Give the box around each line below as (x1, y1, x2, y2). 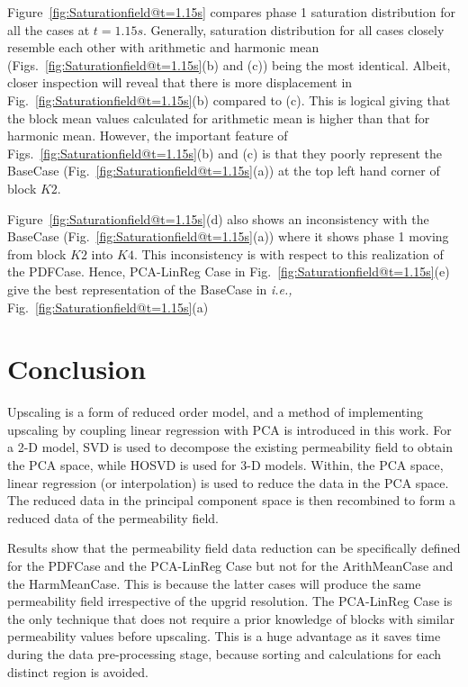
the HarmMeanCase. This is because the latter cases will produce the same (7, 574, 421, 592)
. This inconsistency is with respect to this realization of (133, 244, 444, 263)
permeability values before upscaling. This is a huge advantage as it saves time (7, 627, 441, 646)
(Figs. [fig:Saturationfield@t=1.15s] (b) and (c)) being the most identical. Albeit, (7, 55, 451, 74)
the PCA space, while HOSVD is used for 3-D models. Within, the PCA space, (7, 456, 444, 474)
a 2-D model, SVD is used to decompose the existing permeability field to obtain (7, 438, 453, 456)
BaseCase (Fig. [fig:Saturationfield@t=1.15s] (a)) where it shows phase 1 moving (7, 227, 449, 246)
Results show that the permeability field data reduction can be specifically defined (7, 538, 461, 557)
